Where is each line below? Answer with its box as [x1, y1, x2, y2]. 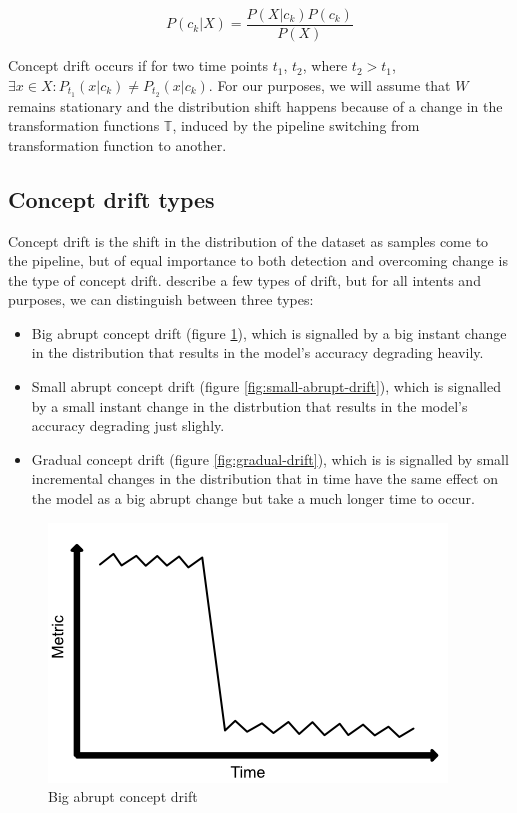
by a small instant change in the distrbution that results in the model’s [31, 395, 468, 416]
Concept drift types [8, 183, 215, 214]
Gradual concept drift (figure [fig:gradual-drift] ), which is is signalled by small [31, 448, 509, 469]
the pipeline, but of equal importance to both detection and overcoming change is [8, 250, 508, 271]
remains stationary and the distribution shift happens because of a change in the [8, 95, 503, 116]
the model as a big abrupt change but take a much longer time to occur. [31, 488, 475, 509]
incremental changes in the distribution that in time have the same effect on [31, 468, 498, 489]
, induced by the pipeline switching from [172, 115, 420, 136]
